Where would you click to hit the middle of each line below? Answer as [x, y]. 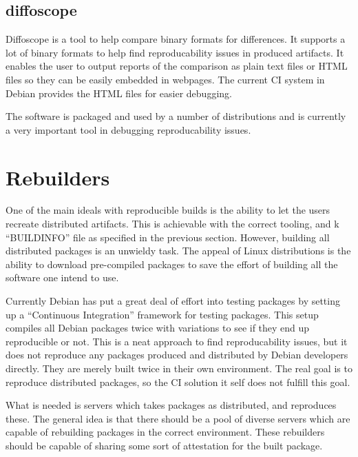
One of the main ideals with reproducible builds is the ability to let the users [168, 210]
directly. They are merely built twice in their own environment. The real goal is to [179, 368]
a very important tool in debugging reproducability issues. [128, 129]
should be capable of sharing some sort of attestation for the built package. [164, 445]
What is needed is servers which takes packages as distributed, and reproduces [171, 405]
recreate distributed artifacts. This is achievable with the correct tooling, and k [172, 224]
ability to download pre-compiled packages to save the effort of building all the [172, 264]
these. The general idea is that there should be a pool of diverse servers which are [178, 418]
